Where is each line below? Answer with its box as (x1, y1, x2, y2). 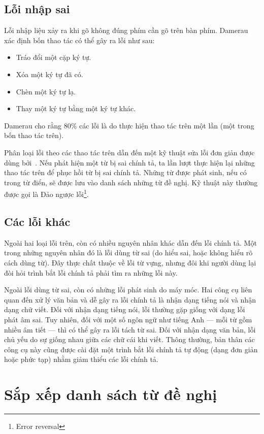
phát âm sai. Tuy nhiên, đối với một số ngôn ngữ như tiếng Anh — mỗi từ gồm (4, 314, 252, 324)
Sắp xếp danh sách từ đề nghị (4, 384, 217, 405)
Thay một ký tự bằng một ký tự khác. (16, 103, 136, 114)
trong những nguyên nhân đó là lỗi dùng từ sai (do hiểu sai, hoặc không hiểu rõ (4, 247, 253, 258)
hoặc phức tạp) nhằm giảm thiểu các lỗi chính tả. (4, 354, 158, 364)
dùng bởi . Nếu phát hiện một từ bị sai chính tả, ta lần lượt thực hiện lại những (4, 157, 255, 168)
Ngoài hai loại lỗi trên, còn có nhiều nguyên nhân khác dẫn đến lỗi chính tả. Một (4, 237, 257, 248)
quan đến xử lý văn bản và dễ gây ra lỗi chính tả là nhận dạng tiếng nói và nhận (4, 294, 256, 305)
